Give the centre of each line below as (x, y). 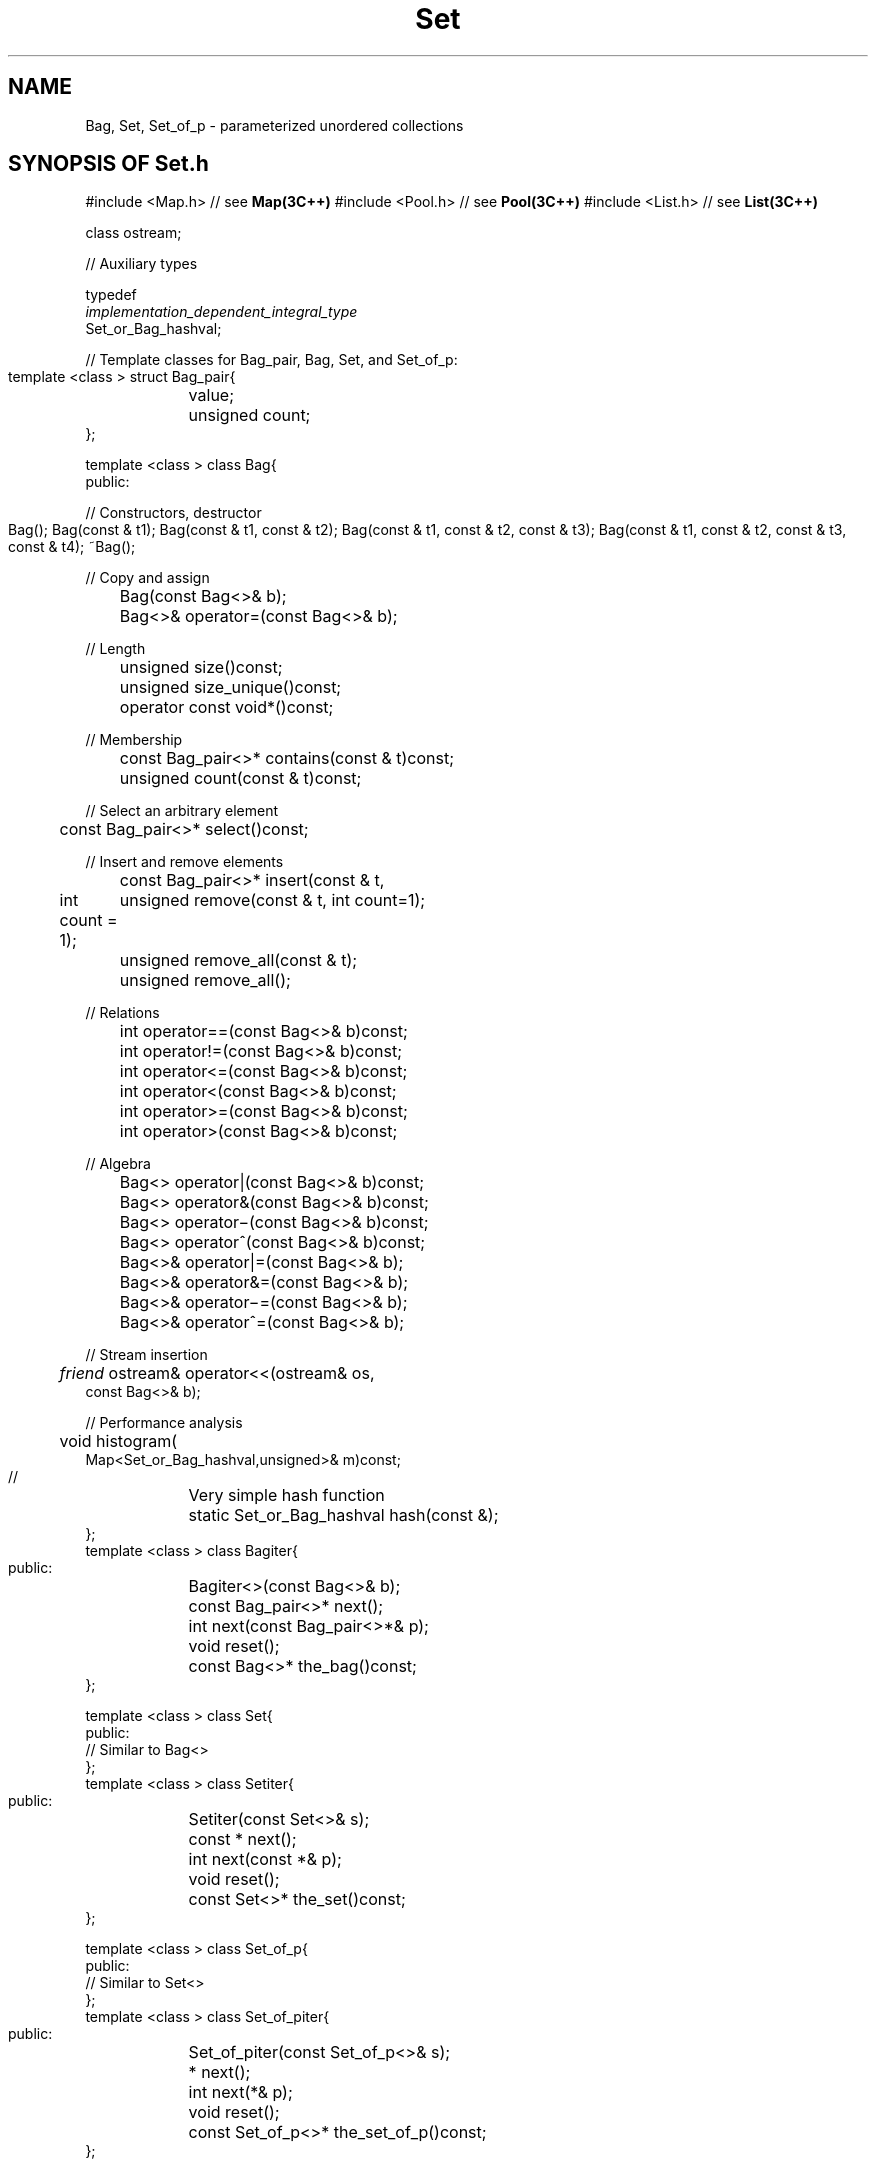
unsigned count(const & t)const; (240, 778)
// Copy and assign (147, 578)
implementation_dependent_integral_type (221, 312)
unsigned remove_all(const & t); (238, 960)
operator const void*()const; (226, 707)
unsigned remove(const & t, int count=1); (272, 900)
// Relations (122, 1013)
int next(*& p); (240, 2092)
